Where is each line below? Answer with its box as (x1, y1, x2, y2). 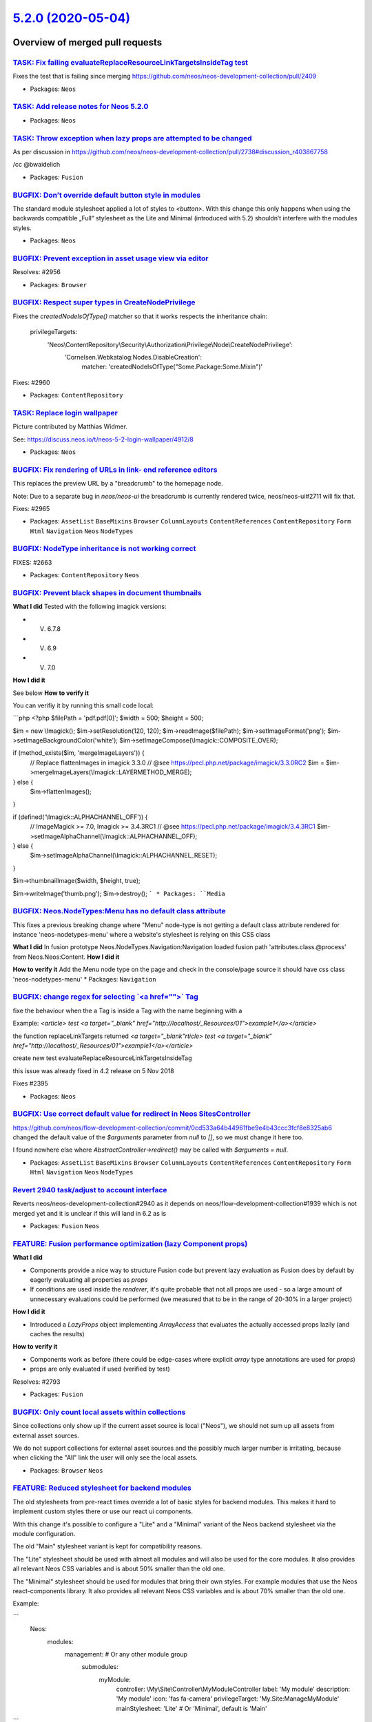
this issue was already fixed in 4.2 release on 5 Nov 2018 (12, 1066, 175, 1075)
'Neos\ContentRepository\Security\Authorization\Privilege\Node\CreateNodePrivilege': (47, 340, 293, 349)
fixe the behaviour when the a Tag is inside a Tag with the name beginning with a (12, 1006, 242, 1015)
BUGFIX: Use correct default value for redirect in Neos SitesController (12, 1109, 251, 1119)
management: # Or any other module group (64, 1650, 188, 1658)
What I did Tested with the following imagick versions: (12, 603, 167, 611)
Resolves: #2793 (12, 1378, 61, 1386)
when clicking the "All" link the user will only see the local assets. (12, 1453, 198, 1462)
